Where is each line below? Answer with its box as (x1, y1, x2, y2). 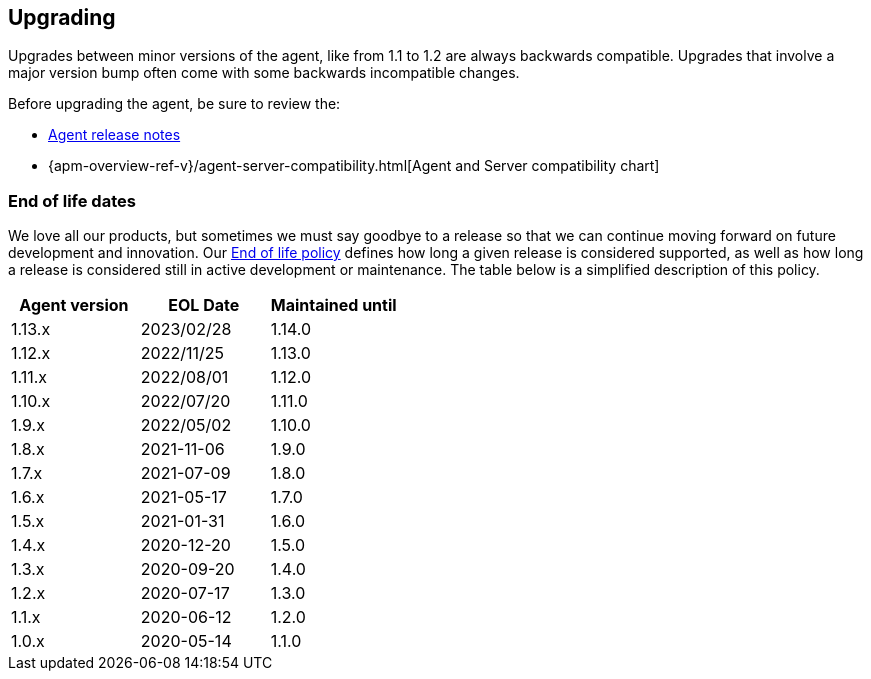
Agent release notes (48, 126, 181, 144)
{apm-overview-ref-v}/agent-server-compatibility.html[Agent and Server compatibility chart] (48, 157, 660, 175)
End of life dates (8, 190, 136, 211)
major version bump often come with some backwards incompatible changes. (8, 64, 520, 82)
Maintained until (270, 295, 397, 316)
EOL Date (168, 295, 240, 316)
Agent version (19, 295, 129, 316)
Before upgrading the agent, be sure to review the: (8, 95, 341, 113)
